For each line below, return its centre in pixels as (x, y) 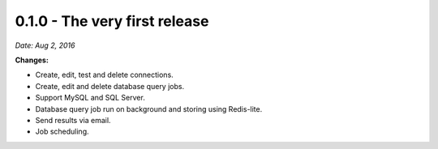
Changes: (32, 60)
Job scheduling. (62, 132)
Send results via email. (73, 120)
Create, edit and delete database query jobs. (110, 86)
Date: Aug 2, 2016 (45, 45)
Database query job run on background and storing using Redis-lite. (149, 109)
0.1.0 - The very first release (112, 21)
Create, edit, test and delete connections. (104, 75)
